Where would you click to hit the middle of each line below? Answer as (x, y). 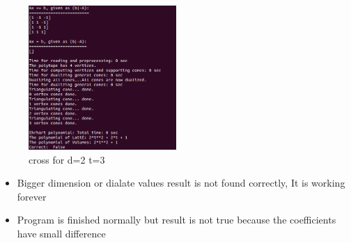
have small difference (61, 233)
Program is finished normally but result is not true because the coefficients (177, 220)
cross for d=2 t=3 (67, 159)
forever (32, 196)
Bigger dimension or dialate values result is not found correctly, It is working (181, 183)
